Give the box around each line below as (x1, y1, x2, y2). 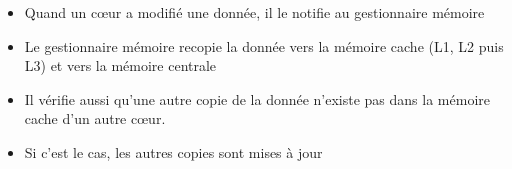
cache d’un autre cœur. (24, 108, 166, 129)
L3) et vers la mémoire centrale (24, 55, 217, 76)
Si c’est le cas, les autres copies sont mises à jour (24, 141, 323, 162)
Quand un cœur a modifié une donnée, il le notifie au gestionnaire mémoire (24, 2, 485, 22)
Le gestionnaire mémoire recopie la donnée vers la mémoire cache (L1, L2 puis (24, 35, 504, 56)
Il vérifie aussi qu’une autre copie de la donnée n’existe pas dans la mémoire (24, 88, 490, 109)
